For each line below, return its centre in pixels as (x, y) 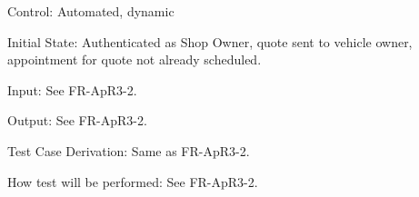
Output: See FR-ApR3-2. (77, 120)
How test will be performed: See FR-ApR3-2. (133, 181)
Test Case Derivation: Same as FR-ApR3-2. (129, 150)
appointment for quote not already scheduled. (135, 59)
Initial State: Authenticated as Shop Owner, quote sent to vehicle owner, (210, 41)
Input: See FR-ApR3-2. (72, 89)
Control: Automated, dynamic (91, 11)
